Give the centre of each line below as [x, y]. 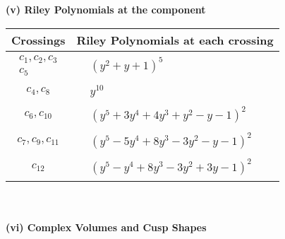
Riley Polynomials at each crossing [175, 40]
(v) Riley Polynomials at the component [106, 9]
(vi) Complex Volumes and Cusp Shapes [106, 227]
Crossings [38, 40]
